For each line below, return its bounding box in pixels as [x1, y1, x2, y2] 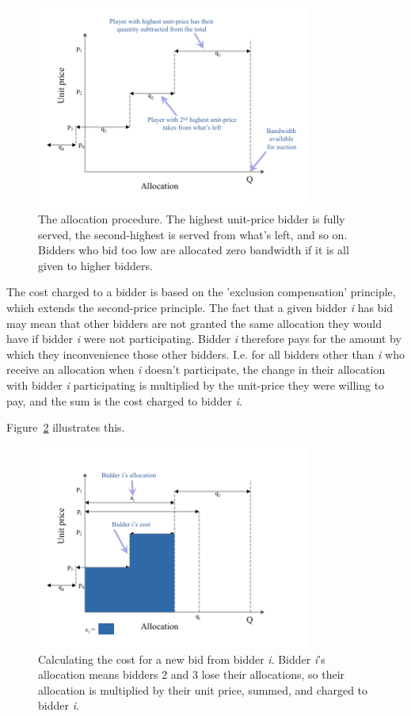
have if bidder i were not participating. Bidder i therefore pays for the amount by [6, 330, 401, 347]
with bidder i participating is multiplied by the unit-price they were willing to [6, 376, 385, 393]
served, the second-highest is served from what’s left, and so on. [38, 226, 348, 242]
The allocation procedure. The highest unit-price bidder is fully [38, 210, 345, 227]
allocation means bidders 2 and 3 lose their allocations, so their [38, 666, 345, 683]
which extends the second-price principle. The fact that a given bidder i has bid [6, 299, 394, 315]
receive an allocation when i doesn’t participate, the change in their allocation [6, 361, 386, 378]
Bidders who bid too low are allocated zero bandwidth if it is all [38, 242, 349, 258]
